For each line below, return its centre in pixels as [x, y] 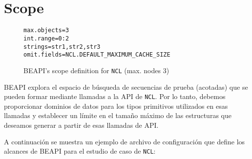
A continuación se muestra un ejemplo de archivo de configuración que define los [125, 141]
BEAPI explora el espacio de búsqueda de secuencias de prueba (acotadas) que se [126, 87]
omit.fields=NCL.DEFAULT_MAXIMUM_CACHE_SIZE [97, 55]
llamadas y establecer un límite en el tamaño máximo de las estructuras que [118, 115]
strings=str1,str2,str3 [62, 47]
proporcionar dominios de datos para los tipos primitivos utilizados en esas [116, 106]
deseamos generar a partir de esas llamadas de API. [81, 125]
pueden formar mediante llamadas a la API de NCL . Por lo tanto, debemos [115, 96]
